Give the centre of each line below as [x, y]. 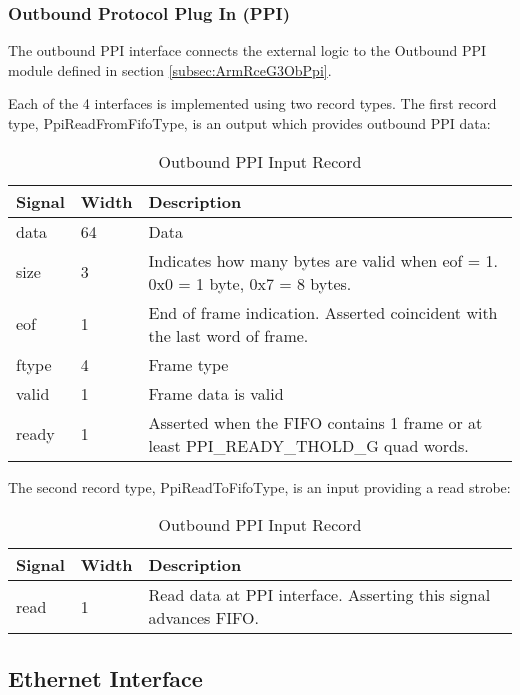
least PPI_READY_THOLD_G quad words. [308, 445]
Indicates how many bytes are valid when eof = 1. [323, 260]
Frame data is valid [216, 393]
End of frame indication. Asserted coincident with [323, 312]
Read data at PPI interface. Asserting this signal [319, 595]
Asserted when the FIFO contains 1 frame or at [315, 422]
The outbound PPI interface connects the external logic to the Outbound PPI [247, 50]
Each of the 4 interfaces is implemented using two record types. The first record [252, 103]
